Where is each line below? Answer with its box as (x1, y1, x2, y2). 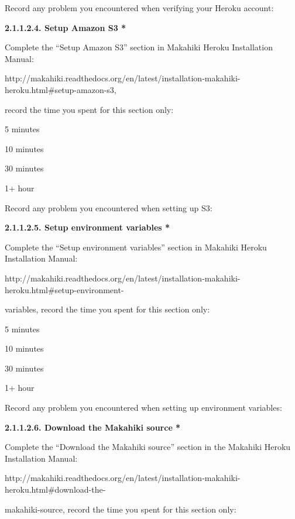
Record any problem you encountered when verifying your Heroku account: (5, 2, 274, 13)
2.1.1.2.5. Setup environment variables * (5, 221, 170, 233)
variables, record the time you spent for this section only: (5, 303, 210, 315)
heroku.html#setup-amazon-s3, (5, 83, 116, 95)
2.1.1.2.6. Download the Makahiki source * (5, 421, 181, 433)
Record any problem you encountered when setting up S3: (5, 201, 212, 214)
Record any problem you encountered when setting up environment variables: (5, 401, 282, 414)
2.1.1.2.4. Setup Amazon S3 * (5, 21, 126, 33)
